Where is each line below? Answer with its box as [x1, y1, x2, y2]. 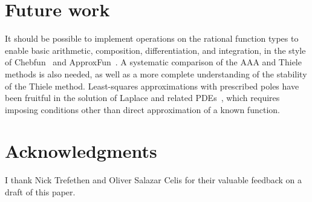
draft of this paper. [5, 186, 76, 198]
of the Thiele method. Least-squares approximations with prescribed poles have [5, 79, 299, 92]
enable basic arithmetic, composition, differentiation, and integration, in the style [5, 44, 306, 56]
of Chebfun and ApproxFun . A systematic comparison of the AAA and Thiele [5, 56, 302, 68]
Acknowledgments [5, 138, 157, 163]
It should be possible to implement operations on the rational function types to [5, 32, 299, 45]
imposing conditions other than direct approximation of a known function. [5, 103, 280, 116]
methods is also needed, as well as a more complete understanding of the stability [5, 67, 307, 80]
